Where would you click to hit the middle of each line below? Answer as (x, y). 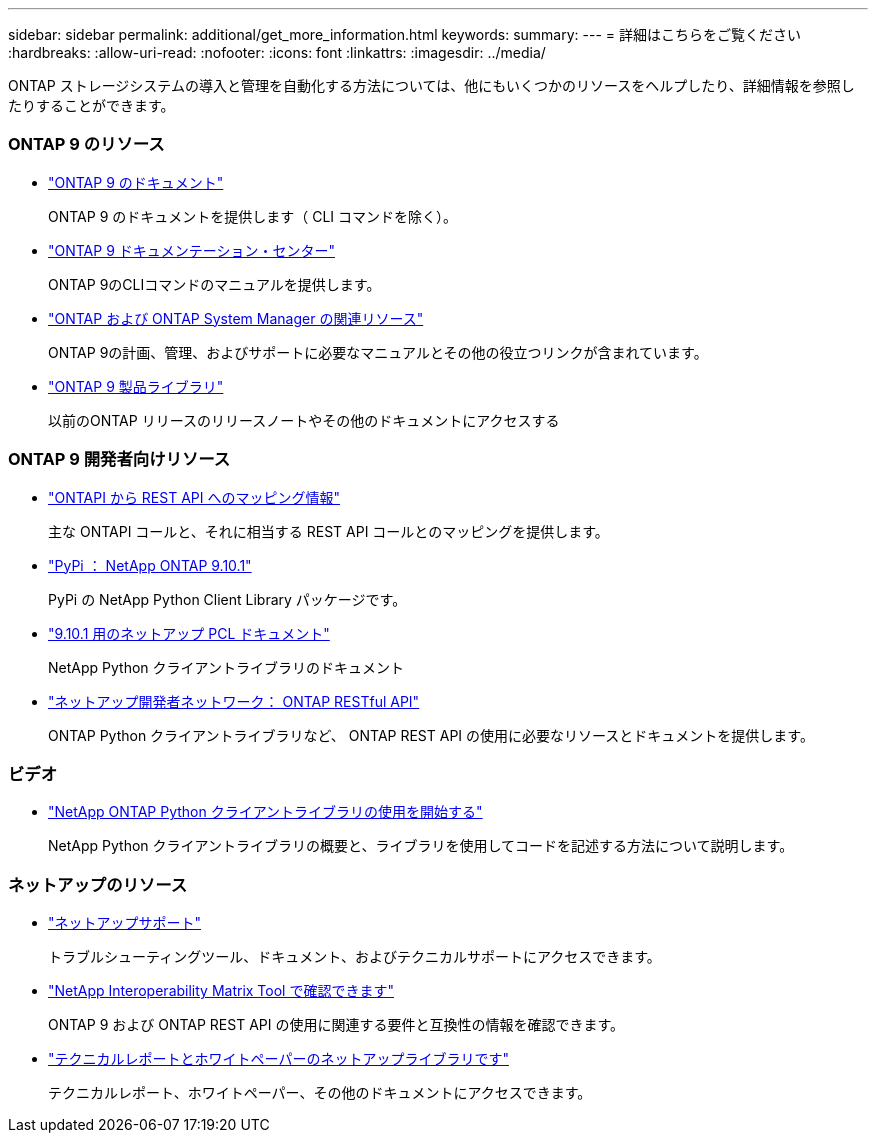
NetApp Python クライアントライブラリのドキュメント (226, 667)
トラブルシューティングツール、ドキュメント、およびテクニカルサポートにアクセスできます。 (354, 956)
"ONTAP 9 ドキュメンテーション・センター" (192, 250)
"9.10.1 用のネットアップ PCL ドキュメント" (189, 633)
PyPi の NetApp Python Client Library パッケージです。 (227, 599)
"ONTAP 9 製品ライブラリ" (136, 386)
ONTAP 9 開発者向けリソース (119, 459)
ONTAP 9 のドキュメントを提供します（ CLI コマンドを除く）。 (253, 216)
